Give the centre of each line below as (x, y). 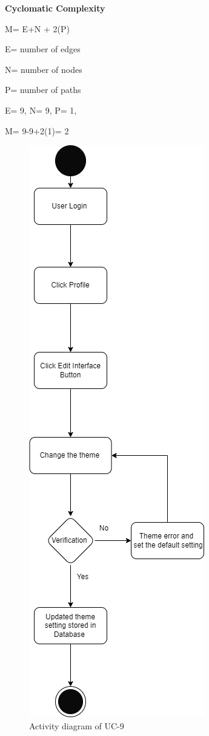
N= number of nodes (44, 69)
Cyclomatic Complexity (55, 8)
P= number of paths (43, 90)
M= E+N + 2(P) (37, 28)
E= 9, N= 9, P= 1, (41, 110)
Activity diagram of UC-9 (77, 725)
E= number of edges (43, 49)
